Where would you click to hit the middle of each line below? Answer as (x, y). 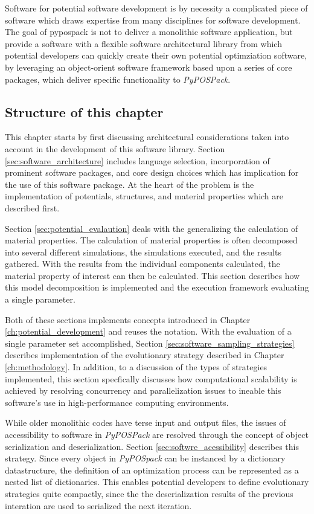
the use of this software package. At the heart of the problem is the (130, 184)
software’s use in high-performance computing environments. (117, 402)
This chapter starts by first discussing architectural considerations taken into (147, 137)
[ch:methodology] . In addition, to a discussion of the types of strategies (136, 367)
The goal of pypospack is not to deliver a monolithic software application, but (149, 32)
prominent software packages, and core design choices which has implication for (152, 172)
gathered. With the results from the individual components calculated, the (143, 264)
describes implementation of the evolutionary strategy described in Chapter (145, 355)
